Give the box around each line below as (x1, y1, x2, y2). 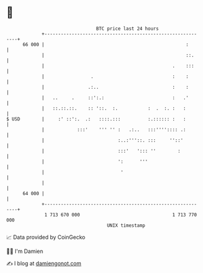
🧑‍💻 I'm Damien (6, 247, 44, 255)
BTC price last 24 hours (96, 26, 159, 32)
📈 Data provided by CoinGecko (6, 233, 86, 241)
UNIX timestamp (106, 222, 146, 229)
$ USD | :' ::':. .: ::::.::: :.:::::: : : (6, 116, 187, 122)
